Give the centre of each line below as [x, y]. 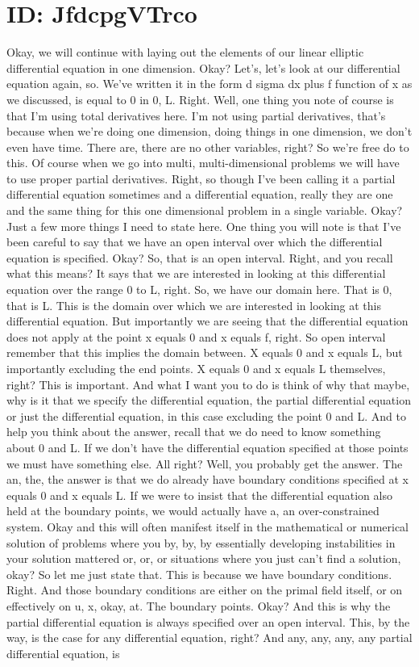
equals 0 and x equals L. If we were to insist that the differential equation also [199, 495]
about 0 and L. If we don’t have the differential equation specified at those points [207, 447]
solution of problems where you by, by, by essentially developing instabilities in [201, 542]
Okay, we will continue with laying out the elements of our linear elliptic [185, 52]
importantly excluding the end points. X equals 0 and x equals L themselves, [196, 368]
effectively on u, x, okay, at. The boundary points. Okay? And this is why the [199, 605]
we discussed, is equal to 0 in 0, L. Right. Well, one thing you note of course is [200, 99]
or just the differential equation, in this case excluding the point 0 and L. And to [206, 415]
